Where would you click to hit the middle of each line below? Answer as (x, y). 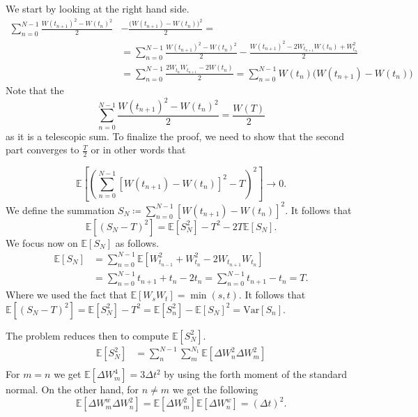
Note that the (35, 90)
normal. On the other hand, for (72, 389)
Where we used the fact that (67, 295)
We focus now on (42, 242)
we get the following (215, 389)
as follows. (137, 242)
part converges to (42, 150)
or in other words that (138, 150)
